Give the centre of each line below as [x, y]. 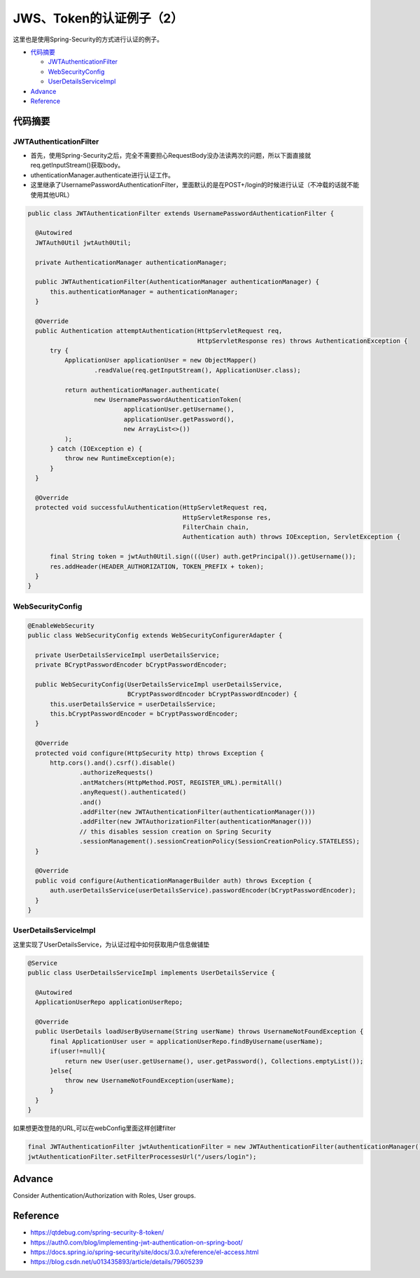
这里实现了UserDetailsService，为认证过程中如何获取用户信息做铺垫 [111, 944]
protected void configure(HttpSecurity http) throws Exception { [150, 753]
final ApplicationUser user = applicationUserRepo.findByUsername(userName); [187, 1041]
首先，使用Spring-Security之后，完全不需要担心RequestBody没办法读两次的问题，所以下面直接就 [171, 156]
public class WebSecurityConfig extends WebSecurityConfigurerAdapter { [155, 635]
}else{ [61, 1070]
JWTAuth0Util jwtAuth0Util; [83, 243]
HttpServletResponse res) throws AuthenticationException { [302, 341]
